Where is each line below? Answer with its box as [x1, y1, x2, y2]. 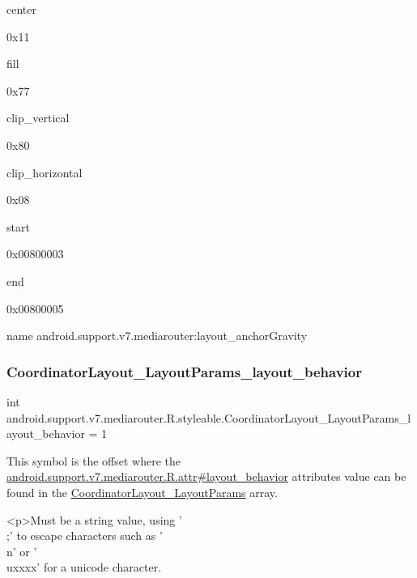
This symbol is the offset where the [6, 452, 181, 469]
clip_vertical [6, 109, 70, 126]
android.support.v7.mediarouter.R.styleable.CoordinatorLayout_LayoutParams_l [6, 409, 411, 426]
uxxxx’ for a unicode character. [6, 559, 162, 576]
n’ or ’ [6, 542, 37, 559]
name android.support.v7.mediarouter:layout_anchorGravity [6, 327, 308, 344]
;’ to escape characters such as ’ [6, 527, 163, 544]
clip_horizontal [6, 164, 83, 181]
